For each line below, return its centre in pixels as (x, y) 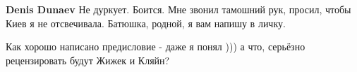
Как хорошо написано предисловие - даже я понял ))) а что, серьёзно (156, 46)
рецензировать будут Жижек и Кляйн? (88, 60)
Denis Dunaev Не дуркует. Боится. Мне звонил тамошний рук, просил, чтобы (178, 9)
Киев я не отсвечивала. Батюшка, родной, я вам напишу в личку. (146, 23)
